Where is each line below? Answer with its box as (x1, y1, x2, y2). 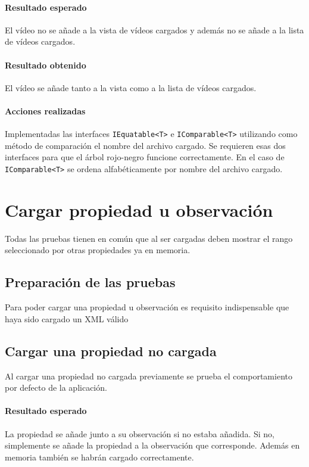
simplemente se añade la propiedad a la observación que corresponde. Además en (5, 439, 300, 452)
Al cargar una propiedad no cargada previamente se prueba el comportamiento (5, 369, 292, 382)
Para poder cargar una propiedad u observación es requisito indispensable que (5, 301, 289, 313)
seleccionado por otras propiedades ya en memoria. (5, 244, 191, 256)
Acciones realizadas (5, 104, 86, 117)
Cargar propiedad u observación (5, 197, 273, 222)
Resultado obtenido (5, 58, 86, 71)
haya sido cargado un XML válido (5, 312, 129, 325)
